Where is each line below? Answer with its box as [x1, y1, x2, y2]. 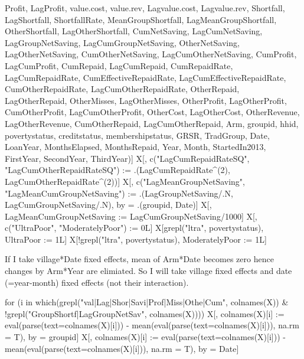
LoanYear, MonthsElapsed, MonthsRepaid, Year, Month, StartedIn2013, [5, 141, 266, 153]
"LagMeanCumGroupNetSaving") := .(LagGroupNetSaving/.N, [5, 187, 233, 199]
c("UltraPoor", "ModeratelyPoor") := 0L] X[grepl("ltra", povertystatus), [5, 221, 264, 234]
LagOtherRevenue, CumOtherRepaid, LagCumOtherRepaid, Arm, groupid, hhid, [5, 117, 299, 129]
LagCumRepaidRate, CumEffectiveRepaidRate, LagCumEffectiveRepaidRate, [5, 71, 286, 83]
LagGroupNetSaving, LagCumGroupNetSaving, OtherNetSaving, [5, 36, 240, 48]
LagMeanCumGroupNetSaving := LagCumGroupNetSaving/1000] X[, [5, 210, 257, 222]
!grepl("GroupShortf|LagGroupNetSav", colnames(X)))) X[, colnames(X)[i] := [5, 307, 285, 319]
